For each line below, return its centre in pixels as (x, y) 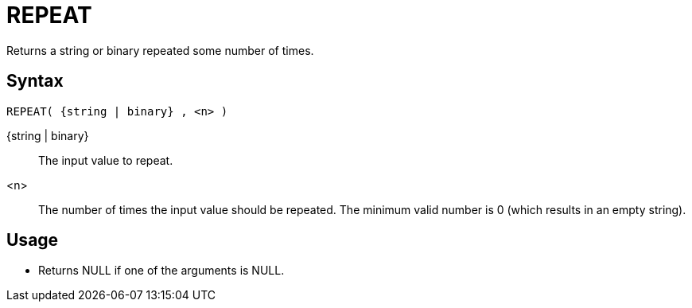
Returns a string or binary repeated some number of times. (160, 50)
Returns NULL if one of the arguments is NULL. (161, 271)
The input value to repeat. (106, 160)
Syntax (35, 81)
